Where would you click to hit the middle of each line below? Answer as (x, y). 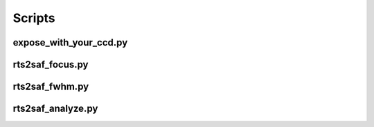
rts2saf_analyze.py (55, 109)
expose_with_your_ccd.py (70, 42)
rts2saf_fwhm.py (51, 87)
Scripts (34, 18)
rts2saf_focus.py (51, 65)
